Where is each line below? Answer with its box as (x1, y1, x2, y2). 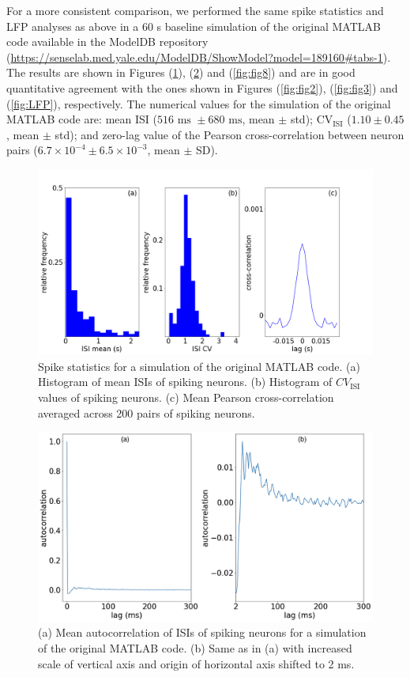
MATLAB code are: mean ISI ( (6, 111, 157, 127)
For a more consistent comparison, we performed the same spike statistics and (6, 2, 384, 18)
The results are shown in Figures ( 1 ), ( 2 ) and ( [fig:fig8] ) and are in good (6, 64, 355, 81)
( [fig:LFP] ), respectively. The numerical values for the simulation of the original (6, 95, 391, 112)
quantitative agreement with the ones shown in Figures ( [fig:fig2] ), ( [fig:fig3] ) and (6, 79, 398, 96)
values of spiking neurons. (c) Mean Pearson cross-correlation (38, 388, 334, 405)
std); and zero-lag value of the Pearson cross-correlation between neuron (55, 126, 404, 142)
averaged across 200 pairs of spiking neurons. (38, 404, 255, 421)
